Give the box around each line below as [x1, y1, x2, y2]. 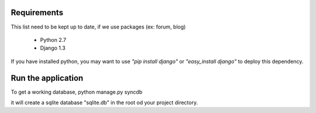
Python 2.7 [40, 36, 67, 43]
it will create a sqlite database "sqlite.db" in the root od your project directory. [11, 99, 198, 106]
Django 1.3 [40, 44, 66, 52]
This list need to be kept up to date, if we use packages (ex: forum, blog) [11, 23, 186, 30]
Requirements [11, 8, 64, 17]
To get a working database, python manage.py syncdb [11, 88, 143, 96]
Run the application [11, 73, 84, 83]
